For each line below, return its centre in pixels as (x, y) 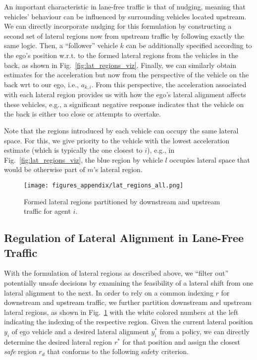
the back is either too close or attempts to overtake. (82, 114)
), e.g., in (161, 150)
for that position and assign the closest (181, 341)
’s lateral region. (118, 169)
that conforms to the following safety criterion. (118, 351)
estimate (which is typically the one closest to (73, 150)
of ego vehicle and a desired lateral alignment (80, 331)
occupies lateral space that (210, 159)
